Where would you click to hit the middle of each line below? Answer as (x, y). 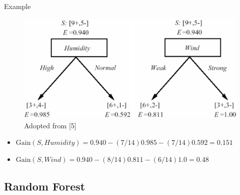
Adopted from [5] (50, 125)
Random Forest (45, 186)
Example (17, 6)
